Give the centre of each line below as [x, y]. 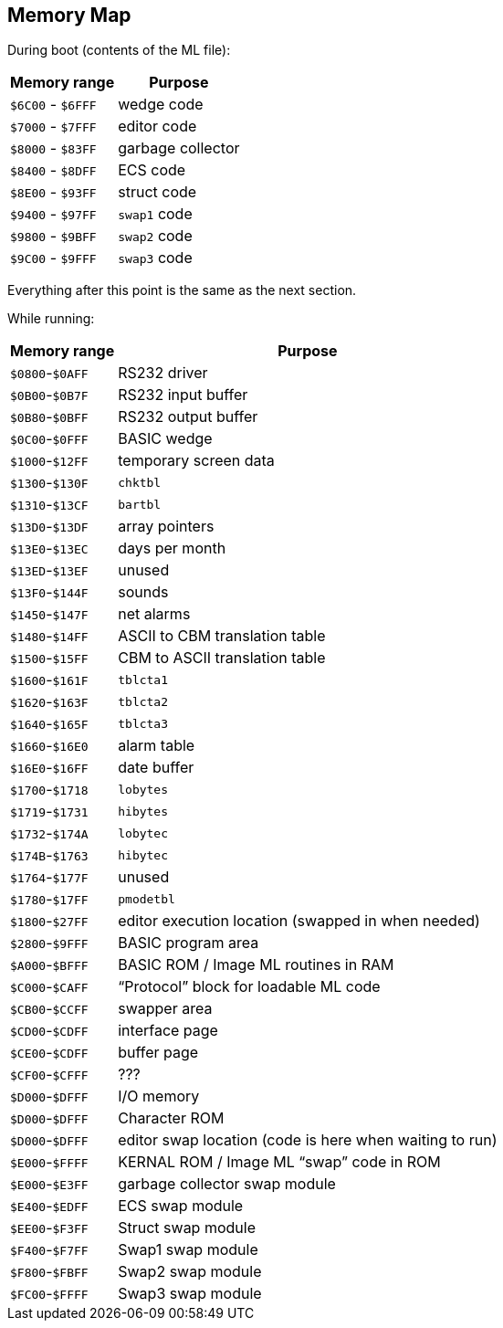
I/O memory [159, 1096]
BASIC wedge [165, 439]
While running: [51, 319]
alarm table [157, 746]
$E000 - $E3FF [49, 1184]
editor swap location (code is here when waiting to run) [308, 1140]
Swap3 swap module [190, 1294]
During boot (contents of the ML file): [119, 50]
